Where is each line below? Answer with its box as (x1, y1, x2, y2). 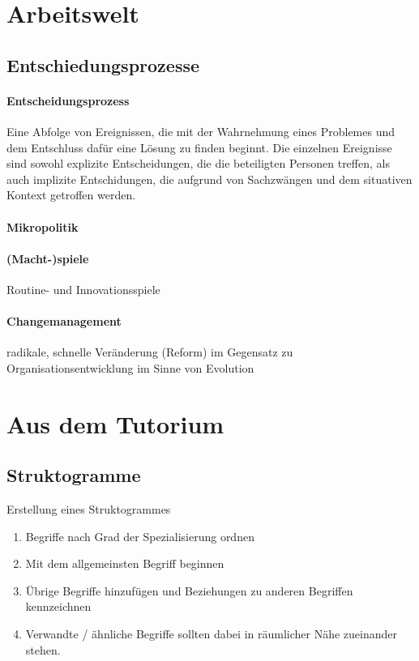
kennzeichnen (25, 598, 92, 615)
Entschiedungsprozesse (6, 52, 200, 77)
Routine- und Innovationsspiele (6, 280, 160, 297)
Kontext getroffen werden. (6, 186, 136, 203)
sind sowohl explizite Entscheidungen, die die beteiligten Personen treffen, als (6, 155, 390, 172)
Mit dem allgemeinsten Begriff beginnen (25, 555, 224, 572)
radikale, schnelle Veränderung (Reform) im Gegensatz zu (6, 343, 293, 360)
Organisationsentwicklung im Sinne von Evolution (6, 359, 254, 376)
